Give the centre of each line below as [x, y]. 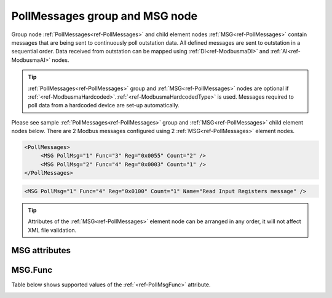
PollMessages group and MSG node [105, 16]
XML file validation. [52, 230]
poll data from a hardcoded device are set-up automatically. [104, 105]
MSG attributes [41, 250]
